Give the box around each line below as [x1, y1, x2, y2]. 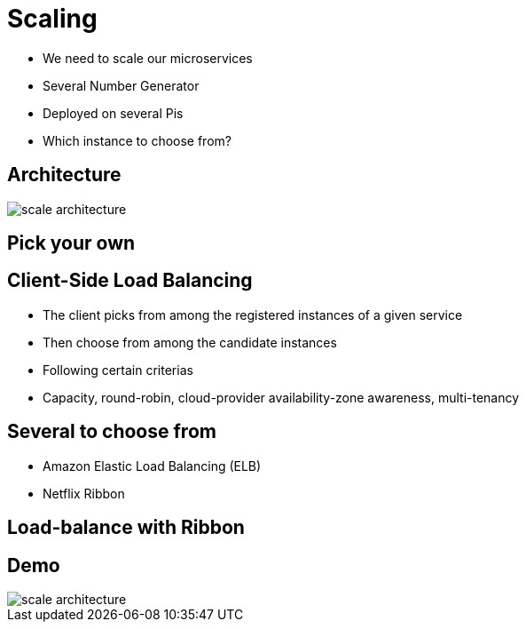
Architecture [7, 163, 122, 187]
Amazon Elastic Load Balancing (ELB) [43, 458, 262, 474]
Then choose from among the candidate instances [43, 334, 337, 350]
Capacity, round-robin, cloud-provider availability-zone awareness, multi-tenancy [43, 389, 520, 405]
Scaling [7, 4, 98, 34]
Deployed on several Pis [43, 105, 184, 121]
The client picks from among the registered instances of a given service [43, 307, 463, 322]
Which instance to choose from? [43, 132, 232, 148]
